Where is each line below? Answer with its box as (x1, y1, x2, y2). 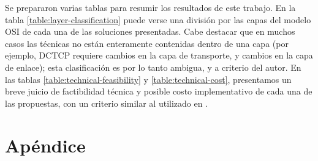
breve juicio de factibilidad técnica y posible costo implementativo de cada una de (5, 85, 312, 98)
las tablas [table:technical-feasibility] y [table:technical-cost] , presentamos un (5, 73, 292, 85)
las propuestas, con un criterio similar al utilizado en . (5, 96, 208, 109)
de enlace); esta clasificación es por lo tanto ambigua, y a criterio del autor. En (5, 60, 301, 73)
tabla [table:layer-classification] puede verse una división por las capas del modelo (5, 13, 311, 26)
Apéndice (5, 132, 86, 157)
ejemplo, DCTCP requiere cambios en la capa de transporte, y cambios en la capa (5, 49, 313, 62)
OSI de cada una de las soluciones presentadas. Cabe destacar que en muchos (5, 25, 295, 38)
